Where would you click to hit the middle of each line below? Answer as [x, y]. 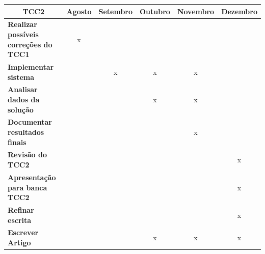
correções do [30, 44]
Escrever [23, 232]
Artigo [19, 242]
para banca [28, 187]
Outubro [155, 11]
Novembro [196, 11]
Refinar [21, 209]
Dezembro [239, 11]
